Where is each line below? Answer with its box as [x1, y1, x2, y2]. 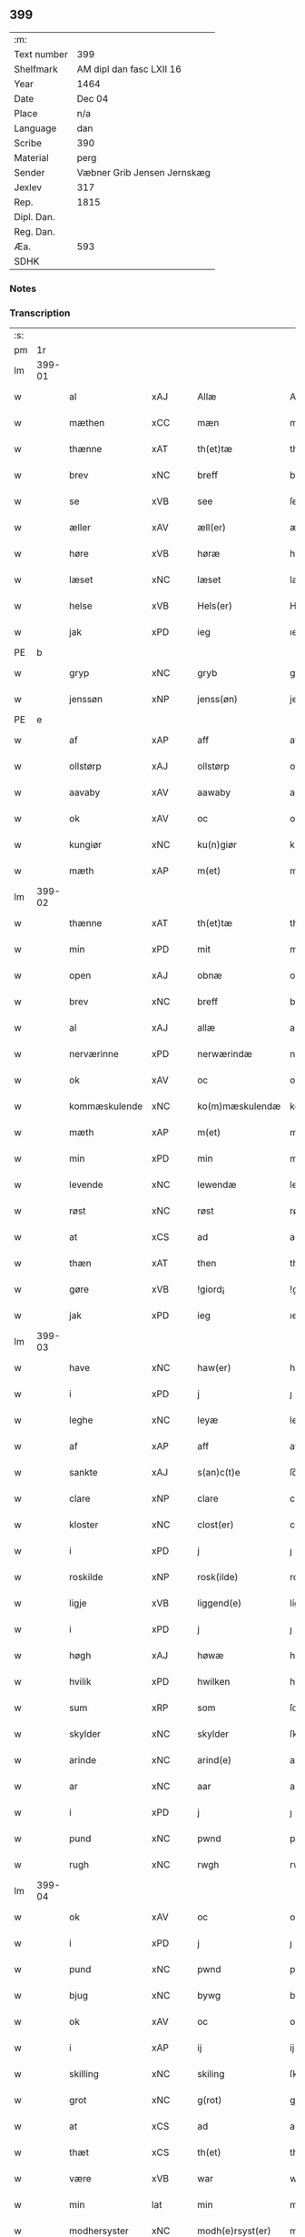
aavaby [69, 786, 101, 799]
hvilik [69, 1676, 92, 1688]
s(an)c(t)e [197, 1466, 241, 1479]
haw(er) [197, 1362, 231, 1375]
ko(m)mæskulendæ [197, 1100, 281, 1113]
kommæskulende [69, 1100, 143, 1113]
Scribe [14, 136, 43, 149]
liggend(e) [197, 1597, 242, 1609]
